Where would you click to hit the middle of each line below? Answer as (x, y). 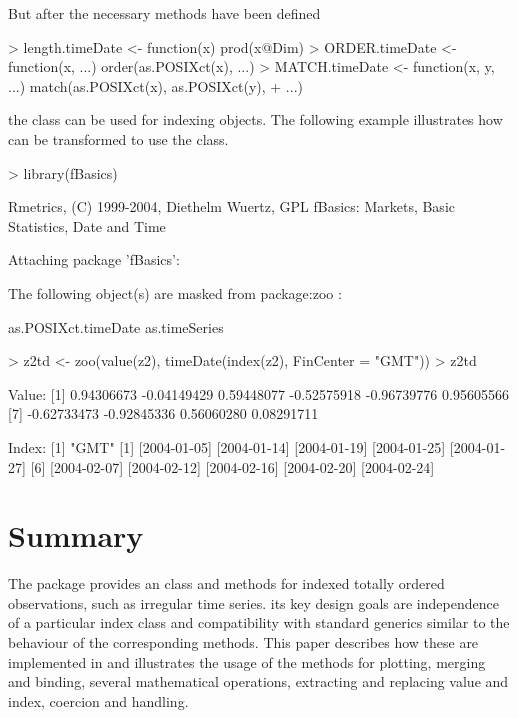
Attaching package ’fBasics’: (94, 259)
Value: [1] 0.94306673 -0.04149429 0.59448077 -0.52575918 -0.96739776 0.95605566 (258, 393)
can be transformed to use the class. (118, 138)
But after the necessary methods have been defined (164, 13)
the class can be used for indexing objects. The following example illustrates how (255, 119)
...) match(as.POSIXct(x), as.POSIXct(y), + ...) (155, 85)
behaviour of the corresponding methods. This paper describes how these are (243, 642)
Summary (76, 535)
